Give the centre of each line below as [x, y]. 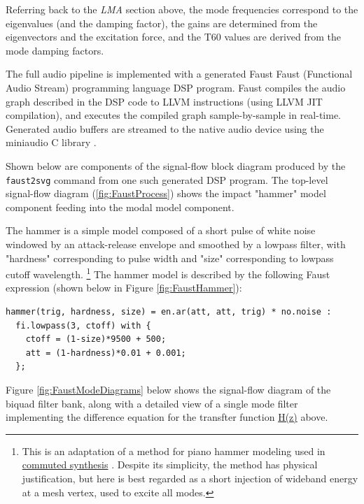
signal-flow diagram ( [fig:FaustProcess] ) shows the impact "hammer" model [166, 193]
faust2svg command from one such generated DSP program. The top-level [167, 179]
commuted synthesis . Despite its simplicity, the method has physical [170, 465]
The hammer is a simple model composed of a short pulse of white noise [161, 230]
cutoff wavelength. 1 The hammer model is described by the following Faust [168, 273]
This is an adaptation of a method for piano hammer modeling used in [174, 451]
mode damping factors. [55, 50]
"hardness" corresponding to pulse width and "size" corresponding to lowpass [170, 258]
